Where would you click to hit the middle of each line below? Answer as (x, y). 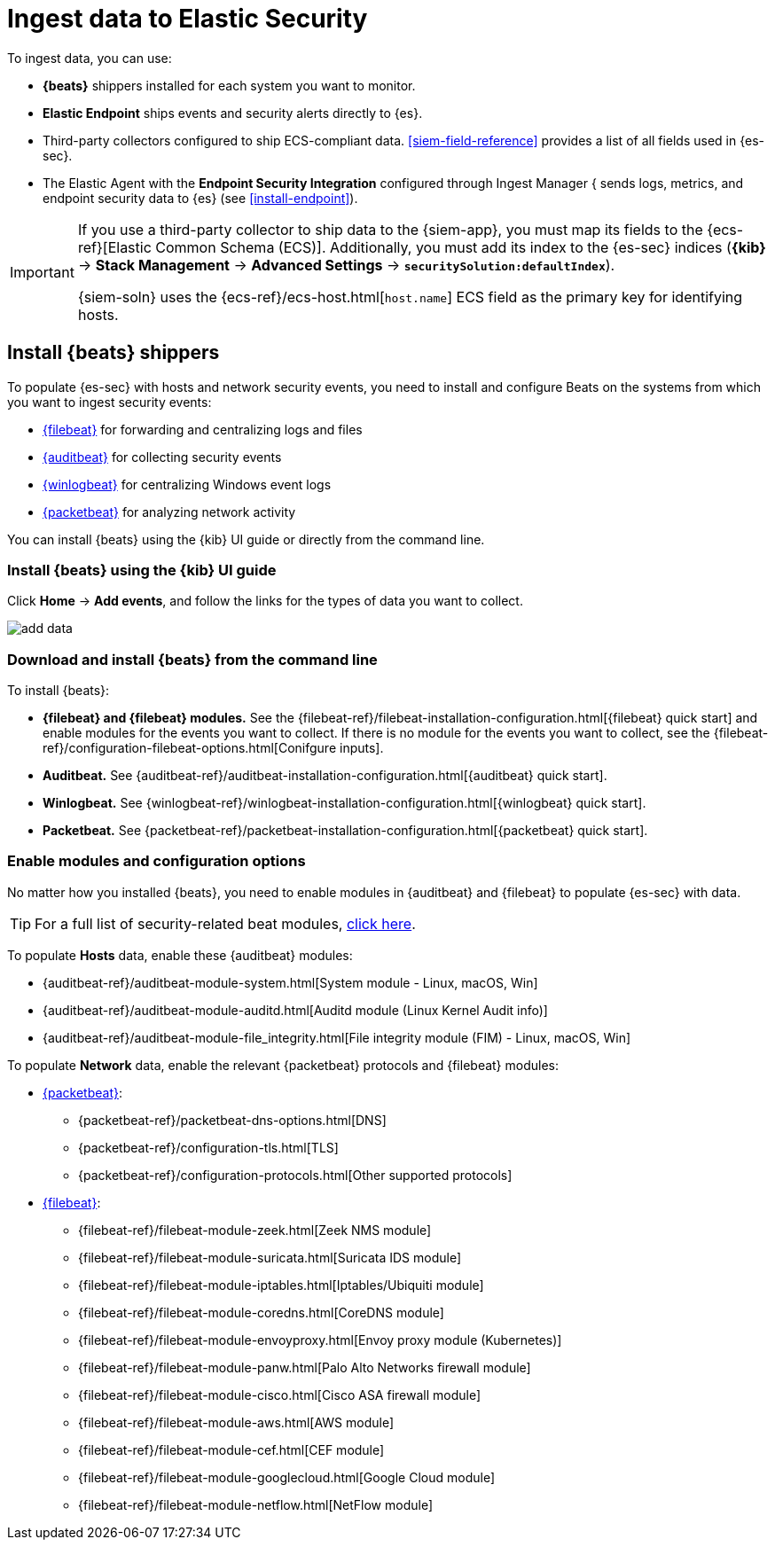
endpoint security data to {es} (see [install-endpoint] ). (200, 198)
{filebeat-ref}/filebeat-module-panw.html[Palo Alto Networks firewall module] (305, 1367)
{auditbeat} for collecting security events (162, 457)
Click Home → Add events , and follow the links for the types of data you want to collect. (265, 601)
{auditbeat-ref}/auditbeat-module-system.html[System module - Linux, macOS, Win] (290, 982)
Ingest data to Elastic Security (188, 19)
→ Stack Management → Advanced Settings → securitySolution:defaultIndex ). (346, 265)
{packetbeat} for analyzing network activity (169, 512)
